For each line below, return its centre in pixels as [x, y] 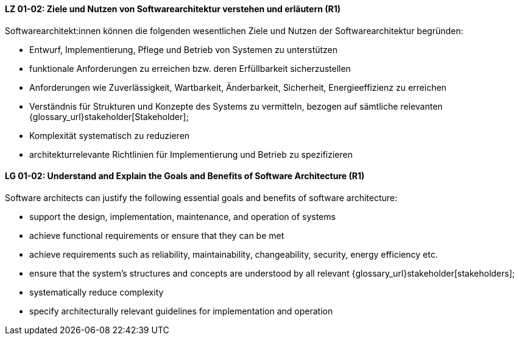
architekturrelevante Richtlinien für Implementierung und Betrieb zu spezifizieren [191, 154]
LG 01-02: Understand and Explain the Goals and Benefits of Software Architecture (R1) [185, 176]
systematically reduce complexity [97, 292]
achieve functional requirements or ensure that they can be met [157, 235]
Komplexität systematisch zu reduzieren [110, 135]
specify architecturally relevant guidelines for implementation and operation [181, 311]
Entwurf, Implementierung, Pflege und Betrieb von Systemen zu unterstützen [184, 49]
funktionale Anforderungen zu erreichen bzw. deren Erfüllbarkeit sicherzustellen [190, 68]
